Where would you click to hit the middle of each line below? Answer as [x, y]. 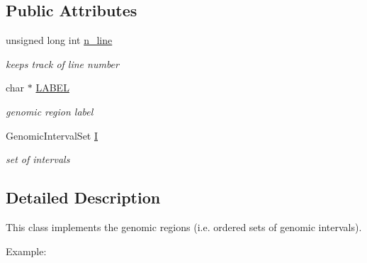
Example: [26, 251]
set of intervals [38, 159]
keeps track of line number [62, 63]
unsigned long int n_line [59, 40]
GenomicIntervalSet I [52, 135]
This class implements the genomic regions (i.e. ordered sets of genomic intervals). [184, 226]
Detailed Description [83, 197]
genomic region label [50, 111]
